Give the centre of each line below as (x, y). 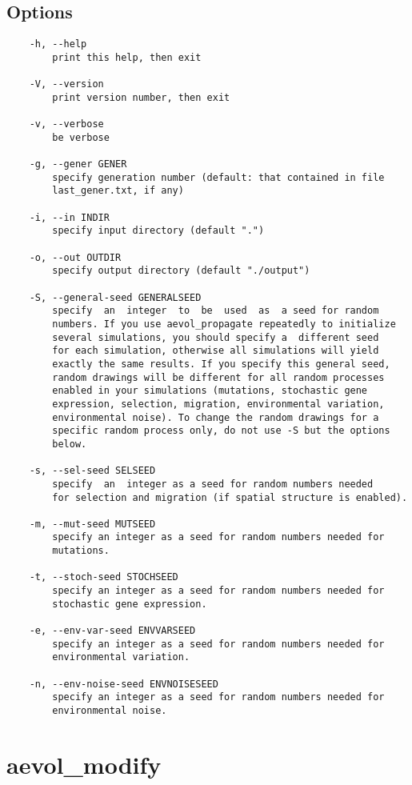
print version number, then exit (141, 97)
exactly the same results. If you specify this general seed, (221, 364)
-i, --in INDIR (69, 217)
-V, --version (66, 84)
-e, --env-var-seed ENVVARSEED (112, 631)
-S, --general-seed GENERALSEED (115, 297)
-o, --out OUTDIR (75, 257)
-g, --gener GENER (78, 164)
